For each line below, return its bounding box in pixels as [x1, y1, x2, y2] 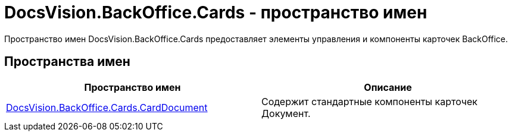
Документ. [261, 107, 311, 119]
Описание [364, 81, 412, 93]
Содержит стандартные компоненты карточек [261, 95, 477, 107]
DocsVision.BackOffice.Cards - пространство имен [4, 2, 427, 23]
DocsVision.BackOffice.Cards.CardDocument [6, 101, 208, 113]
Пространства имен [4, 54, 130, 69]
